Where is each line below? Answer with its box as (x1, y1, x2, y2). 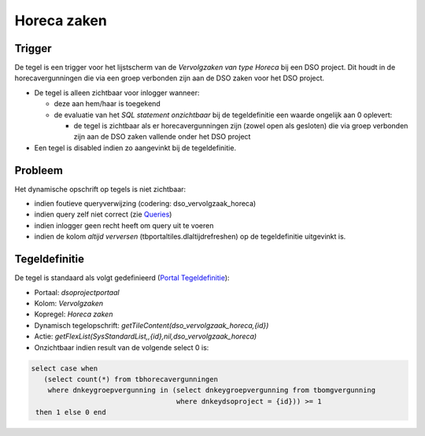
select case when (31, 364, 98, 373)
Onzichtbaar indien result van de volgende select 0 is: (34, 342, 209, 352)
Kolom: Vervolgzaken (34, 298, 104, 308)
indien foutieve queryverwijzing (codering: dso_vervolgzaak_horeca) (34, 199, 257, 209)
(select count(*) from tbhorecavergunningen (43, 375, 218, 383)
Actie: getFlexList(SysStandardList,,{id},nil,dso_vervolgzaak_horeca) (34, 331, 257, 342)
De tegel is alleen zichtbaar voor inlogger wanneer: (34, 87, 200, 98)
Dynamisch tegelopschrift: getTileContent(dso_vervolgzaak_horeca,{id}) (34, 320, 269, 330)
